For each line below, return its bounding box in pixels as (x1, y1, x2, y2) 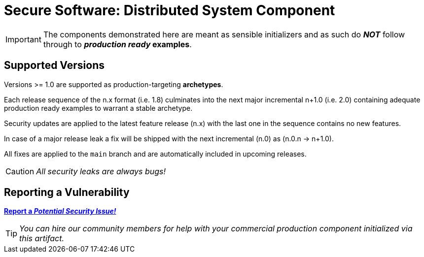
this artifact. (19, 233, 65, 244)
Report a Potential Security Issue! (4, 207, 116, 216)
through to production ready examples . (43, 39, 192, 49)
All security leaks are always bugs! (36, 166, 166, 176)
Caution (5, 166, 35, 176)
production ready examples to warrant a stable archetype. (4, 103, 193, 112)
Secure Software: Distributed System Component (4, 2, 335, 19)
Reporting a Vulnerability (4, 186, 130, 199)
